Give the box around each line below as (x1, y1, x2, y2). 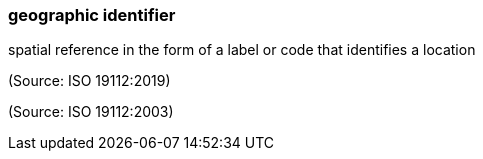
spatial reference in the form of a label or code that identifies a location (8, 41, 476, 59)
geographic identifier (8, 5, 176, 25)
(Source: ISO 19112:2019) (8, 72, 171, 90)
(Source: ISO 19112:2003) (8, 103, 174, 121)
